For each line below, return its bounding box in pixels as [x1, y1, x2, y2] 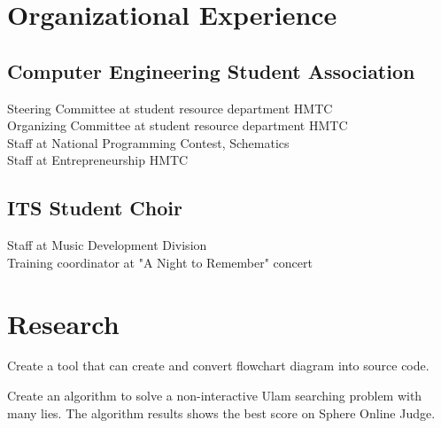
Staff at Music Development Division [7, 236, 207, 254]
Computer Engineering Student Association [7, 57, 415, 84]
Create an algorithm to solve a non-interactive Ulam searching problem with [7, 386, 422, 405]
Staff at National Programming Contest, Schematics [7, 133, 290, 152]
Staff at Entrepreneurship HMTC [7, 151, 189, 169]
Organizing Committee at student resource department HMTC [7, 116, 348, 135]
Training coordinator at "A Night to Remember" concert [7, 253, 313, 271]
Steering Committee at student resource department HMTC [7, 98, 333, 117]
